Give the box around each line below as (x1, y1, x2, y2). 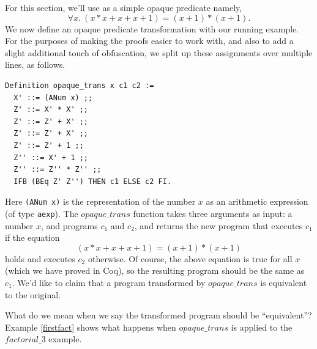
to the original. (5, 288, 61, 301)
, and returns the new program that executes (134, 219, 303, 232)
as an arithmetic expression (206, 195, 308, 208)
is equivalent (260, 276, 307, 288)
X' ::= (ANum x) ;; (13, 93, 93, 102)
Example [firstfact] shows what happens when (5, 320, 176, 333)
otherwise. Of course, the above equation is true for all (88, 252, 293, 265)
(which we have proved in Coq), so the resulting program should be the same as (5, 264, 305, 277)
